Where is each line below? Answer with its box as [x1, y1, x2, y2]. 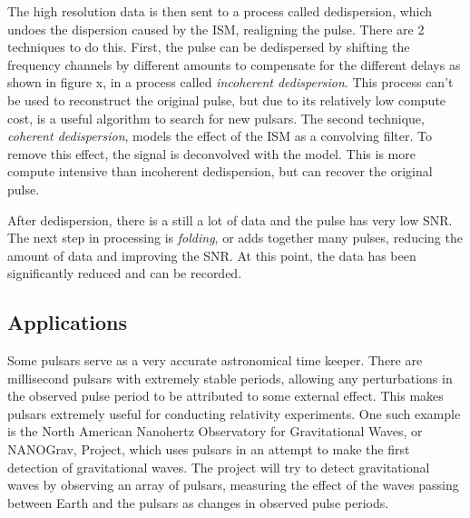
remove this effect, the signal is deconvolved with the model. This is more [7, 144, 416, 163]
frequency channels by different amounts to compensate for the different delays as [7, 55, 461, 74]
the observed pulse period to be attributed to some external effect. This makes [7, 386, 444, 405]
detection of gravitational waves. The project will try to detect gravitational [7, 457, 430, 476]
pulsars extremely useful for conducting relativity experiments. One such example [7, 403, 461, 423]
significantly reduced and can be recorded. [7, 264, 242, 283]
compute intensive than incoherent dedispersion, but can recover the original [7, 162, 433, 181]
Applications [7, 308, 128, 336]
